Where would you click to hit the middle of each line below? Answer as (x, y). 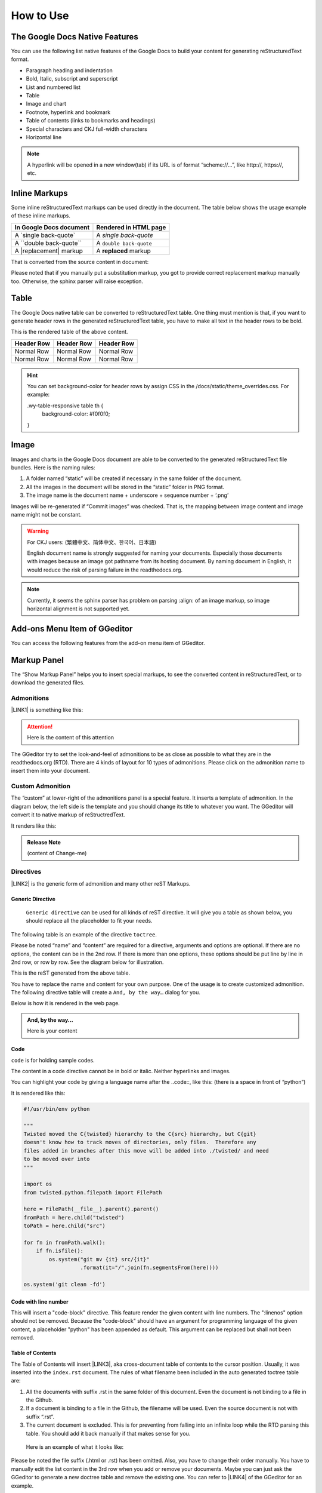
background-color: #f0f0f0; (76, 414)
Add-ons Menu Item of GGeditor (72, 629)
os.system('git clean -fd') (64, 1284)
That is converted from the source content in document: (80, 262)
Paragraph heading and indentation (69, 70)
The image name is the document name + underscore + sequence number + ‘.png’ (127, 495)
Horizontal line (44, 137)
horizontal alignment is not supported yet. (78, 609)
